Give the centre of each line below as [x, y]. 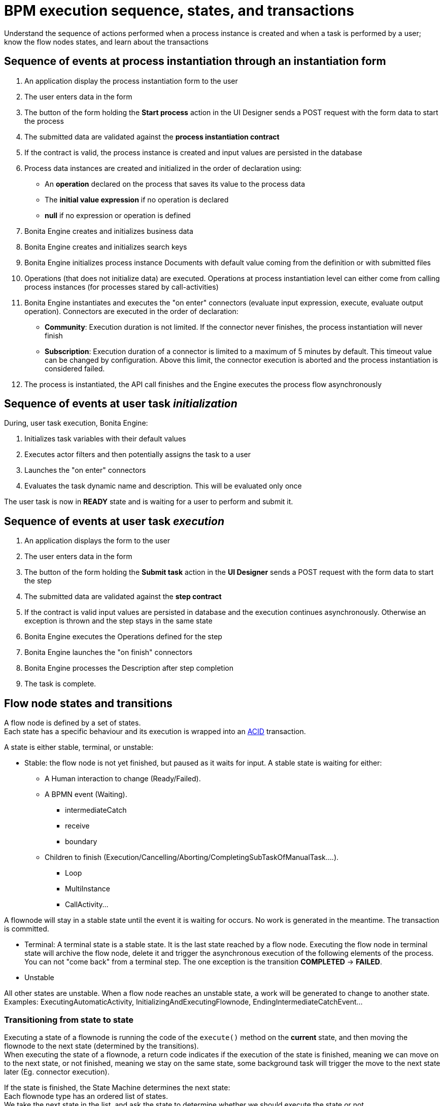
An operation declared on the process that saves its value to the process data [175, 184]
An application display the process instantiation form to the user [131, 81]
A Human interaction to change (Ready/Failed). [123, 779]
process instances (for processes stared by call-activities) [122, 287]
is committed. [27, 929]
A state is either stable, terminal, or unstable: [79, 747]
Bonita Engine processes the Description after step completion [129, 668]
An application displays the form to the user [97, 541]
